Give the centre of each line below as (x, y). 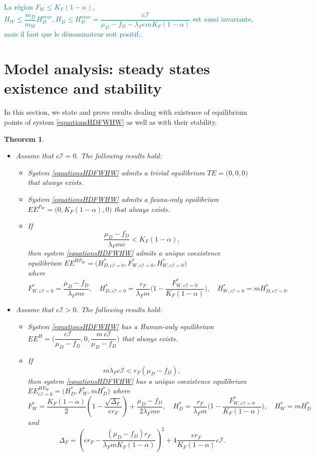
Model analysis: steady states (107, 68)
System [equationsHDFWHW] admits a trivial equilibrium (116, 172)
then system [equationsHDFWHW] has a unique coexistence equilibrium (137, 381)
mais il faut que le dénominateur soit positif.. (73, 34)
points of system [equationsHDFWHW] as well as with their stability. (111, 122)
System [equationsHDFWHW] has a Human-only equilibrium (121, 326)
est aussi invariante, (223, 19)
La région (19, 7)
